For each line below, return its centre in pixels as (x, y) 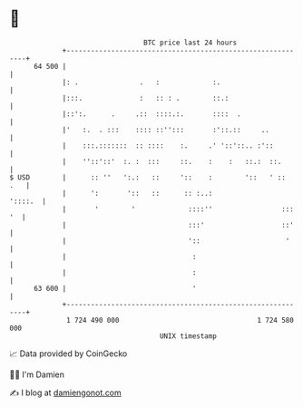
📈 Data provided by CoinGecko (68, 354)
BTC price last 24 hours (191, 43)
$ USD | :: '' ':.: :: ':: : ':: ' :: (147, 177)
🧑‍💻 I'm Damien (37, 374)
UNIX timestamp (188, 336)
